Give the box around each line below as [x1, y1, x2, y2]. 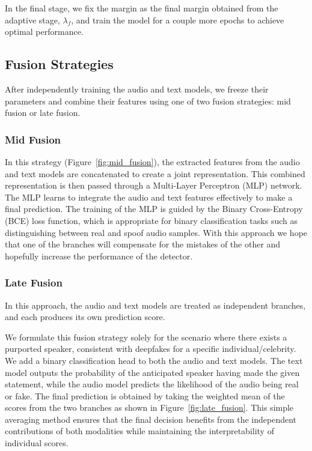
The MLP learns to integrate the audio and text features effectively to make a [5, 190, 293, 203]
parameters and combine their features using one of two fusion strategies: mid [5, 94, 291, 107]
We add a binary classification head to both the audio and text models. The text [5, 354, 303, 366]
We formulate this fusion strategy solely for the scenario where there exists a [5, 330, 287, 343]
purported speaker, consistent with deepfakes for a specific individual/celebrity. [5, 342, 296, 355]
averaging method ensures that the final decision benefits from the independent [5, 413, 297, 425]
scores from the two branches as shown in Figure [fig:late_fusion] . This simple [5, 401, 294, 414]
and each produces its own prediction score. [5, 310, 165, 323]
